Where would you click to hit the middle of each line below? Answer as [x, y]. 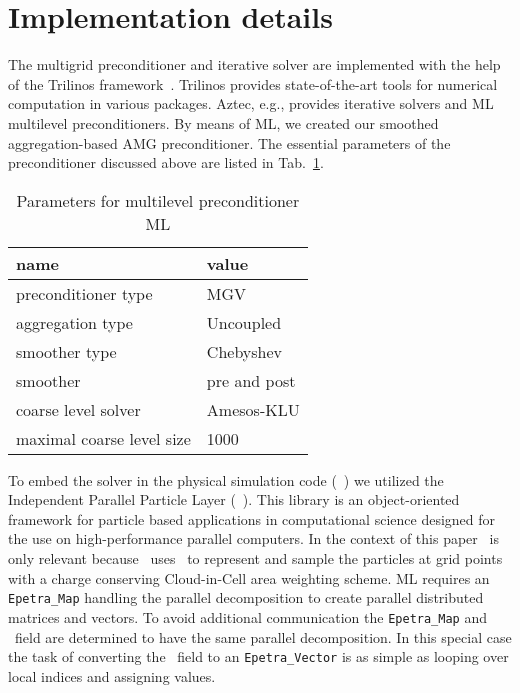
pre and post [251, 380]
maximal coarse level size [103, 438]
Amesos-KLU [253, 409]
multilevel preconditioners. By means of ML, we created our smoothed [223, 122]
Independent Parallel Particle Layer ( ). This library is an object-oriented [234, 499]
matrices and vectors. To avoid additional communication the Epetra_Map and [247, 616]
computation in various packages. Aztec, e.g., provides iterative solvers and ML [251, 103]
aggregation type [74, 322]
